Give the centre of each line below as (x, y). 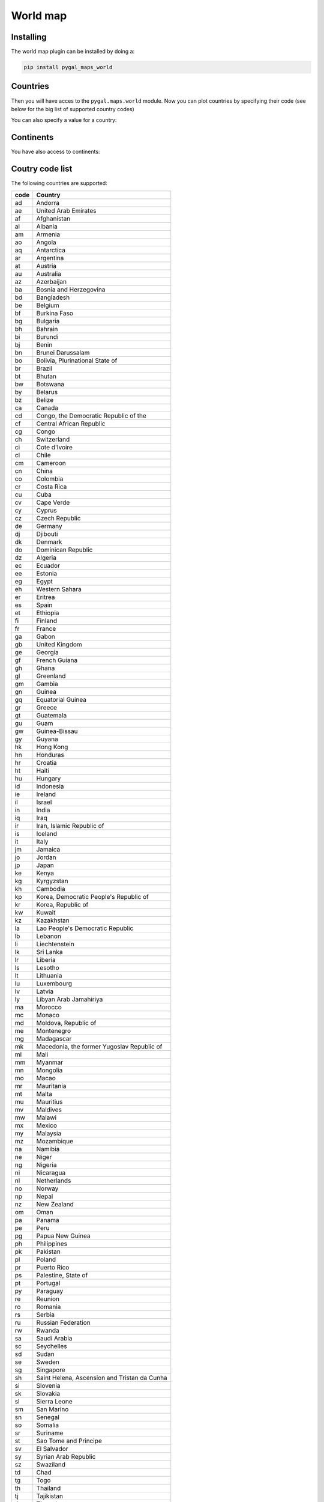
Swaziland (51, 1464)
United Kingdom (59, 644)
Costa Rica (52, 487)
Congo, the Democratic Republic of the (91, 416)
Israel (44, 802)
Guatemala (52, 715)
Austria (46, 266)
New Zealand (55, 1204)
